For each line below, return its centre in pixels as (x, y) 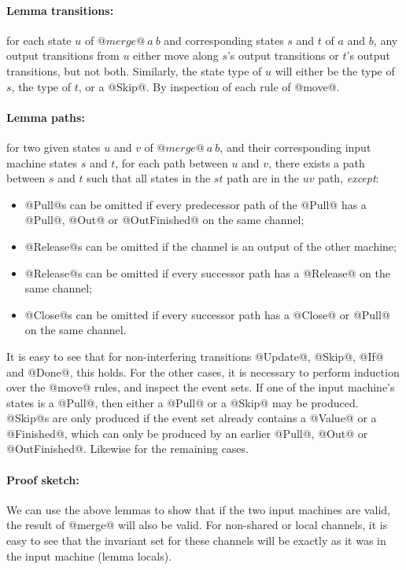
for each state (39, 40)
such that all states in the (149, 178)
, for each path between (172, 162)
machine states (42, 162)
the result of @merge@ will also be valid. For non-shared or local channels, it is (197, 525)
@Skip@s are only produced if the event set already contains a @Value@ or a (192, 418)
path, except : (349, 178)
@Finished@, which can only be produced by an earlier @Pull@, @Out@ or (187, 433)
